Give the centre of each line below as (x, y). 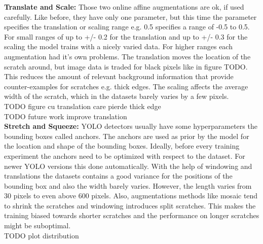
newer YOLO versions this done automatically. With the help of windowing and (128, 166)
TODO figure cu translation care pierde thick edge (83, 106)
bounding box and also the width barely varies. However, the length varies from (128, 185)
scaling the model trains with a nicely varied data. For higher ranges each (118, 46)
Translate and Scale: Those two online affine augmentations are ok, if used (124, 7)
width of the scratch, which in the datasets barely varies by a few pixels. (117, 96)
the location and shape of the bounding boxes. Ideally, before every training (122, 146)
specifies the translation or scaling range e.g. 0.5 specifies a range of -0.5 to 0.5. (127, 27)
